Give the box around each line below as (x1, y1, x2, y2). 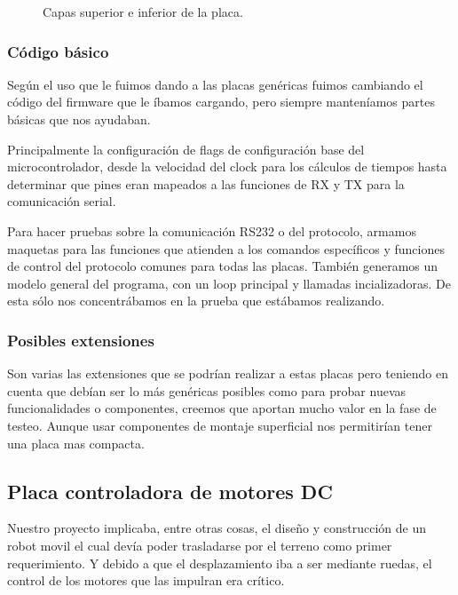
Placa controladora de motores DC (7, 477, 333, 504)
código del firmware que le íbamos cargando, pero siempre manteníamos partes (7, 92, 435, 111)
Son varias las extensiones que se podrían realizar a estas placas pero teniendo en (7, 364, 448, 383)
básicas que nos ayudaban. (7, 110, 151, 128)
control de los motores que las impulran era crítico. (7, 571, 285, 590)
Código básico (7, 40, 109, 62)
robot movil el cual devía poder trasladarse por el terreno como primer (7, 535, 392, 554)
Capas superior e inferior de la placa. (43, 3, 243, 20)
